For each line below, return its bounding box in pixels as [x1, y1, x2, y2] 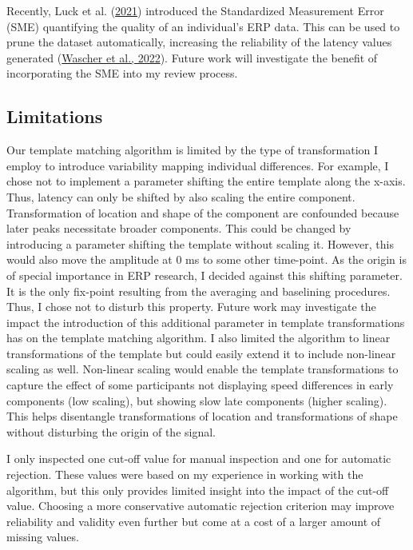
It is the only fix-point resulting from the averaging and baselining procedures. [6, 282, 391, 299]
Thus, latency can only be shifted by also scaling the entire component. [6, 188, 355, 205]
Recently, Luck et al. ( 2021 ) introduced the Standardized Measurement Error [6, 2, 384, 18]
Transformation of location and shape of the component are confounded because [6, 204, 399, 221]
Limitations [6, 104, 103, 129]
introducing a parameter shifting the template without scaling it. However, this [6, 235, 394, 252]
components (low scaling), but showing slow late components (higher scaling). [6, 392, 387, 409]
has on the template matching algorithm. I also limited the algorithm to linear [6, 329, 391, 346]
